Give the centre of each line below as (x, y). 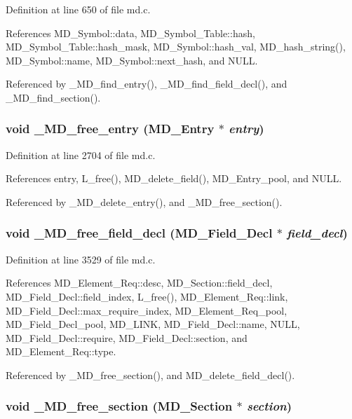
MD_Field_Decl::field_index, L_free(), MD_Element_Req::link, (147, 296)
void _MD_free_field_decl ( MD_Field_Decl (139, 233)
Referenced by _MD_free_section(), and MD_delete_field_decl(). (150, 375)
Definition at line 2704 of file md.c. (81, 154)
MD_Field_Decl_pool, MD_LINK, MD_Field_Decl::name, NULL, (153, 324)
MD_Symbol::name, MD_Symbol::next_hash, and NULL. (132, 60)
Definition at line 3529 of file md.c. (81, 259)
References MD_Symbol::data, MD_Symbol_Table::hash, (130, 33)
